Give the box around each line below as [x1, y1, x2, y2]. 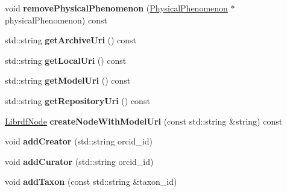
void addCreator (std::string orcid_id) [5, 135, 153, 147]
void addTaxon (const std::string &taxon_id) [5, 175, 177, 188]
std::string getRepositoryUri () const [5, 94, 150, 107]
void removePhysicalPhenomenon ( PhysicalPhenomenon [5, 2, 228, 14]
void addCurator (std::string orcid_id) [5, 155, 154, 167]
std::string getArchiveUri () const [5, 34, 137, 46]
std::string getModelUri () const [5, 74, 131, 87]
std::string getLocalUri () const [5, 54, 127, 66]
